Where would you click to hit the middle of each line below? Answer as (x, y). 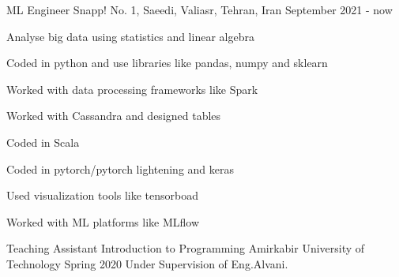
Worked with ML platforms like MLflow (103, 221)
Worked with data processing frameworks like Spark (132, 89)
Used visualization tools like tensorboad (103, 195)
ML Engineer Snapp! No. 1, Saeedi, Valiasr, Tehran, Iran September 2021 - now (199, 9)
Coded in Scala (43, 142)
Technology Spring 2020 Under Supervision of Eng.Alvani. (147, 263)
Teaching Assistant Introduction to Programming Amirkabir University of (186, 248)
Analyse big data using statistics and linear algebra (130, 36)
